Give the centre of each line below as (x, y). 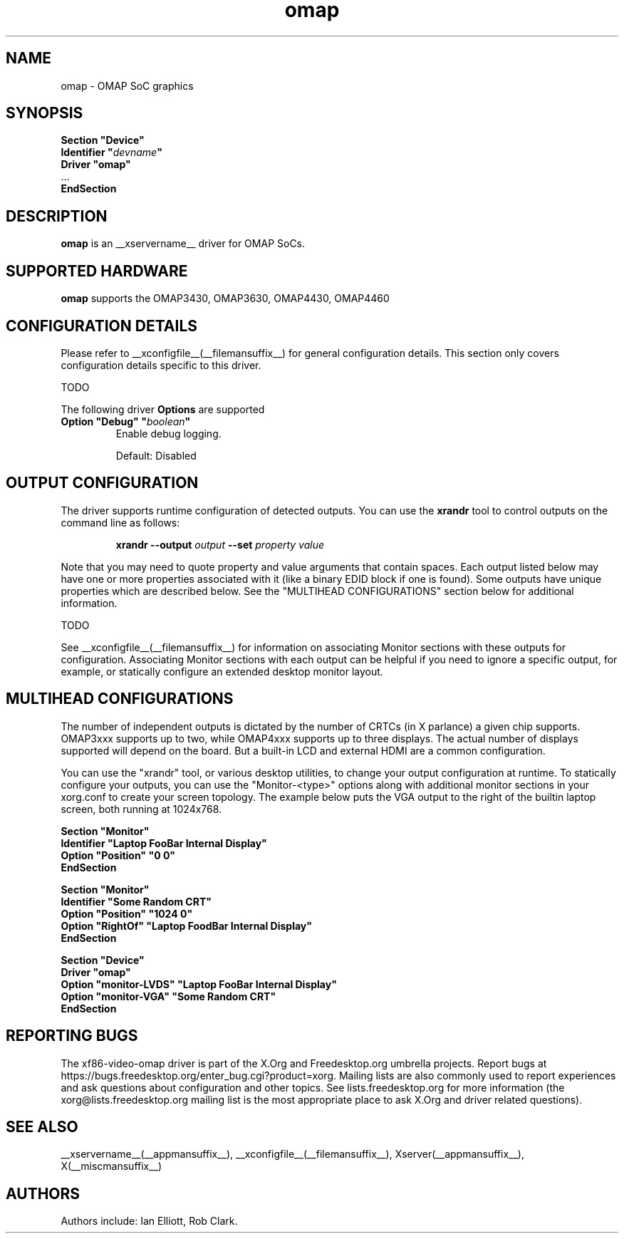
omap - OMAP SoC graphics (127, 85)
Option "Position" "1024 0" (127, 913)
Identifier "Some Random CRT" (136, 901)
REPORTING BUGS (72, 1036)
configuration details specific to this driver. (161, 365)
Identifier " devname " (111, 152)
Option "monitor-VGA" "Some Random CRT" (168, 996)
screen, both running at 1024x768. (141, 809)
